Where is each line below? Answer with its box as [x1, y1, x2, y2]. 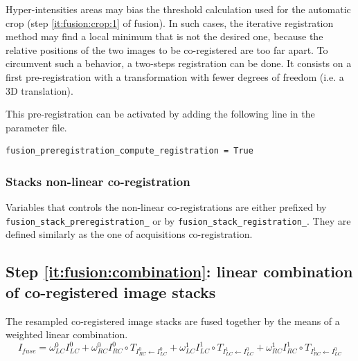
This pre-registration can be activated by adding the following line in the [6, 107, 315, 121]
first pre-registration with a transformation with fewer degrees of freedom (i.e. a [6, 69, 344, 84]
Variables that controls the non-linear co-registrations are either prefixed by [6, 200, 327, 214]
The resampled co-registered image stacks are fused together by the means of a [6, 313, 340, 328]
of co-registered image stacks [6, 281, 216, 302]
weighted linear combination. [6, 327, 128, 342]
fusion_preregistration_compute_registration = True [6, 146, 253, 156]
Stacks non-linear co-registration [6, 172, 190, 189]
